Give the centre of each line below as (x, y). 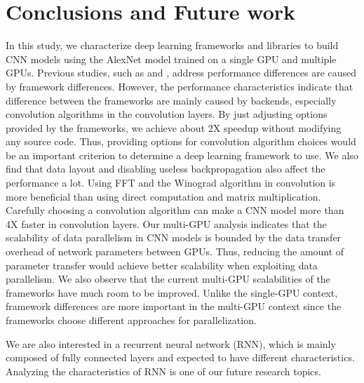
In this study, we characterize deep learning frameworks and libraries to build (172, 45)
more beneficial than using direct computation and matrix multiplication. (163, 196)
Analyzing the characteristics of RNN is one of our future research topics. (163, 371)
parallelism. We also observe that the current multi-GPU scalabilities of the (168, 279)
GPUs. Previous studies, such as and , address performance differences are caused (181, 73)
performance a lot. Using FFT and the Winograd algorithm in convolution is (171, 183)
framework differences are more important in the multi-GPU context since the (174, 306)
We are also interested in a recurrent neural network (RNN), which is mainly (171, 343)
